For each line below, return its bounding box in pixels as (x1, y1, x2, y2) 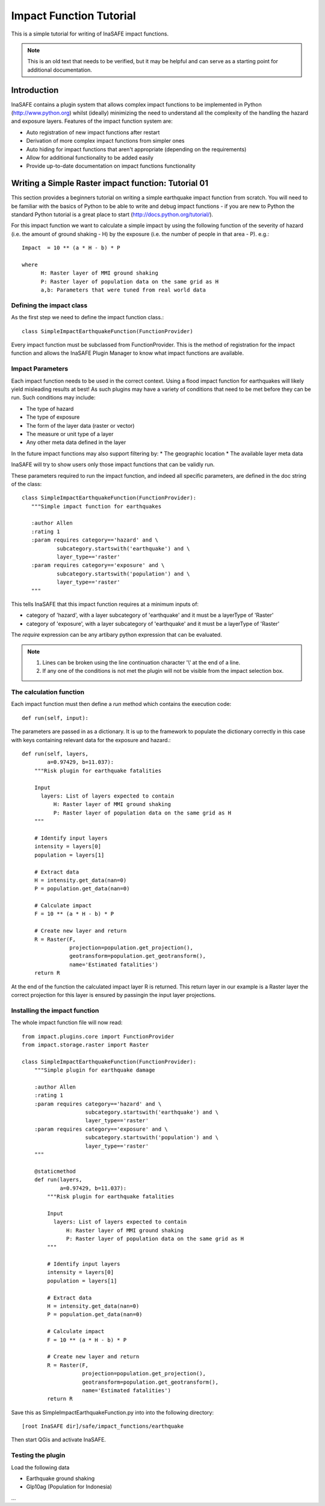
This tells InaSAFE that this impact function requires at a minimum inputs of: (11, 601, 199, 608)
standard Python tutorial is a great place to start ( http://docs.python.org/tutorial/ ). (11, 211, 214, 218)
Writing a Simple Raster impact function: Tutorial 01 (11, 178, 209, 189)
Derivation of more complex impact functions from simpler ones (26, 137, 185, 145)
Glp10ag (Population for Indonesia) (26, 1483, 113, 1490)
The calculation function (11, 688, 84, 696)
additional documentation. (27, 66, 93, 73)
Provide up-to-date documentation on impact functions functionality (26, 163, 196, 170)
